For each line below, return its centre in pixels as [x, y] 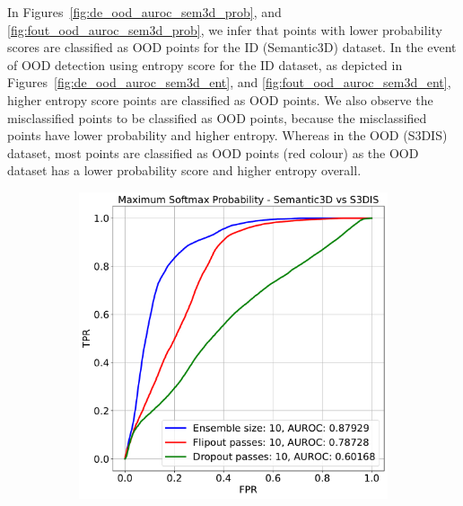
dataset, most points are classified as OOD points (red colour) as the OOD [213, 152]
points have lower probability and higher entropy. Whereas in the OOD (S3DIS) [227, 135]
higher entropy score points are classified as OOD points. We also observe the [220, 99]
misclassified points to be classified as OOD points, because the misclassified [217, 117]
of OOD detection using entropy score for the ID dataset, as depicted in [205, 64]
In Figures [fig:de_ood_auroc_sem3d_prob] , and [144, 12]
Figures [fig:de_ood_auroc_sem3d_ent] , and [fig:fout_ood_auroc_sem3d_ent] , [229, 82]
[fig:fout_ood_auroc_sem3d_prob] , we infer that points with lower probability [225, 29]
